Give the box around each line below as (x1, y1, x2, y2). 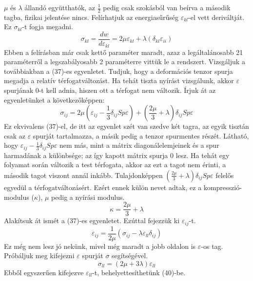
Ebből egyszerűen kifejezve (4, 267, 84, 277)
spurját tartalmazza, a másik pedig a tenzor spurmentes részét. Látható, (33, 130, 249, 140)
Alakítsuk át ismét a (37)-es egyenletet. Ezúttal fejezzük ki (4, 215, 180, 226)
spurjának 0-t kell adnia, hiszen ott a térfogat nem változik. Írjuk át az (4, 85, 216, 95)
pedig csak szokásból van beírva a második (103, 2, 231, 12)
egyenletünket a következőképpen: (4, 94, 105, 105)
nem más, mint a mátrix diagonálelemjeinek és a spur (59, 140, 219, 150)
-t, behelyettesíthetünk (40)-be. (92, 267, 186, 277)
